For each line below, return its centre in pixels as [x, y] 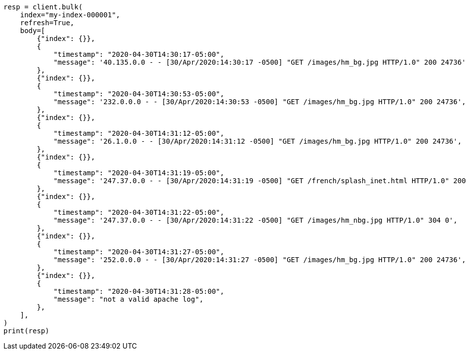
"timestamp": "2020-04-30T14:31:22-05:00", [139, 212]
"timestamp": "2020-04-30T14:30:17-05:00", [139, 54]
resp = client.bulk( [43, 7]
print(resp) [26, 331]
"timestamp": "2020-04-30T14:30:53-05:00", [139, 94]
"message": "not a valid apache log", [128, 299]
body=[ [33, 31]
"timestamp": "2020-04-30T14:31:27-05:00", [139, 252]
